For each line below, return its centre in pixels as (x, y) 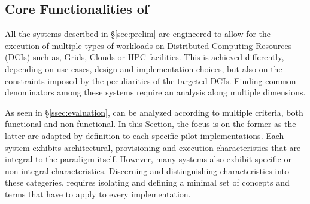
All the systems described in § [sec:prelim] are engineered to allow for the (138, 34)
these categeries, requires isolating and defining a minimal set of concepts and (147, 182)
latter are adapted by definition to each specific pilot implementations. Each (145, 135)
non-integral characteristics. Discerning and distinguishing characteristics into (147, 170)
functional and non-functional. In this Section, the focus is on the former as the (151, 124)
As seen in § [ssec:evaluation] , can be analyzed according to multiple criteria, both (154, 112)
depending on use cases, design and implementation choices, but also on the (144, 68)
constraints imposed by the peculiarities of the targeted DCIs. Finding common (151, 80)
